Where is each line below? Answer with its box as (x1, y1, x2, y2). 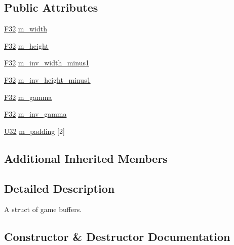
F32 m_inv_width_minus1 (4, 57, 89, 68)
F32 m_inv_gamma (4, 109, 67, 119)
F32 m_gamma (4, 91, 52, 102)
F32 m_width (4, 23, 48, 34)
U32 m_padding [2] (4, 125, 65, 136)
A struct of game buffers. (4, 204, 82, 215)
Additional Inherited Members (4, 150, 168, 166)
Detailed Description (4, 180, 115, 196)
